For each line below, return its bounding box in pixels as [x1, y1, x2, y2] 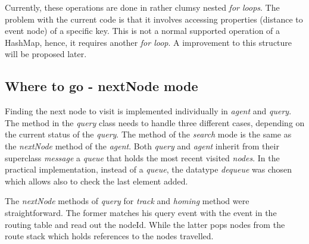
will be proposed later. [5, 48, 87, 60]
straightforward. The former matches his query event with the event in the [5, 206, 277, 218]
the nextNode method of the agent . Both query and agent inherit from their [5, 139, 279, 152]
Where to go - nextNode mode [5, 77, 198, 95]
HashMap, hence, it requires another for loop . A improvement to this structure [5, 36, 292, 48]
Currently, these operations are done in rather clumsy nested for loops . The [5, 1, 280, 13]
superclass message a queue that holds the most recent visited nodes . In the [5, 151, 280, 164]
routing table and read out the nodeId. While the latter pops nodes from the [5, 218, 285, 230]
